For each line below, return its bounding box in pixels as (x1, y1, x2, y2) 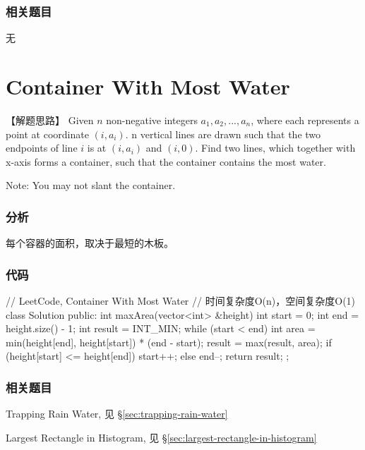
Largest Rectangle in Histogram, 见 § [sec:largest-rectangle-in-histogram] (6, 430, 317, 444)
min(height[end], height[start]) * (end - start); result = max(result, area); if (6, 334, 332, 349)
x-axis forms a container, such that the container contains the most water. (6, 154, 326, 169)
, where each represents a (251, 112, 359, 127)
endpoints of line (6, 140, 78, 155)
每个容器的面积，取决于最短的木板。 (6, 236, 174, 250)
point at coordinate (6, 126, 89, 141)
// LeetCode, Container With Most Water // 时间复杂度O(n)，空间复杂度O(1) (6, 293, 356, 308)
